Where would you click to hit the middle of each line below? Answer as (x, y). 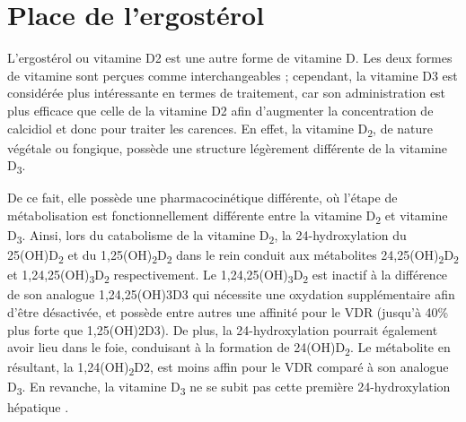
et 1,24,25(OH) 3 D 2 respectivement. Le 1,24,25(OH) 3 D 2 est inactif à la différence (228, 276)
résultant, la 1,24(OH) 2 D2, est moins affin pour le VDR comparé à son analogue (228, 368)
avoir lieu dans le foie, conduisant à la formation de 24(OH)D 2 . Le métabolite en (229, 349)
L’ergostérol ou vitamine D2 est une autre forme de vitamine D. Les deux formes (230, 58)
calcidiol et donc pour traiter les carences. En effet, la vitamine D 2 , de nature (220, 129)
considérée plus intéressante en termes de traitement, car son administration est (227, 93)
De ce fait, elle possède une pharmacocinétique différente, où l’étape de (202, 198)
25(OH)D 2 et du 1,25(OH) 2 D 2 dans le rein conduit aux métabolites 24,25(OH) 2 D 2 (233, 256)
